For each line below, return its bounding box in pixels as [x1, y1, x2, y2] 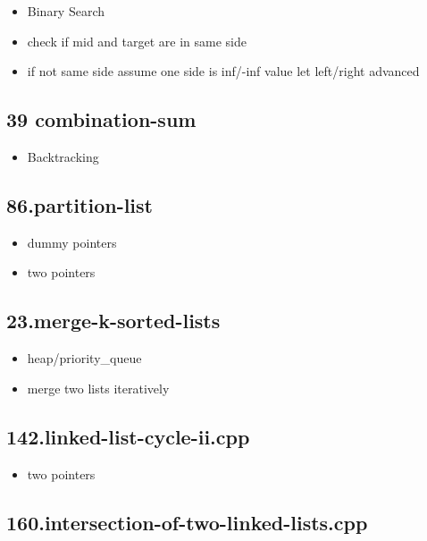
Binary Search [27, 2, 105, 20]
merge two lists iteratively [27, 378, 170, 397]
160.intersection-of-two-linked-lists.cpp [6, 508, 368, 536]
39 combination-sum [6, 106, 197, 133]
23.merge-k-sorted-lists [6, 307, 221, 334]
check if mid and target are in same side [27, 31, 247, 50]
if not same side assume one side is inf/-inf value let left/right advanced [27, 62, 420, 80]
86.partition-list [6, 190, 153, 218]
